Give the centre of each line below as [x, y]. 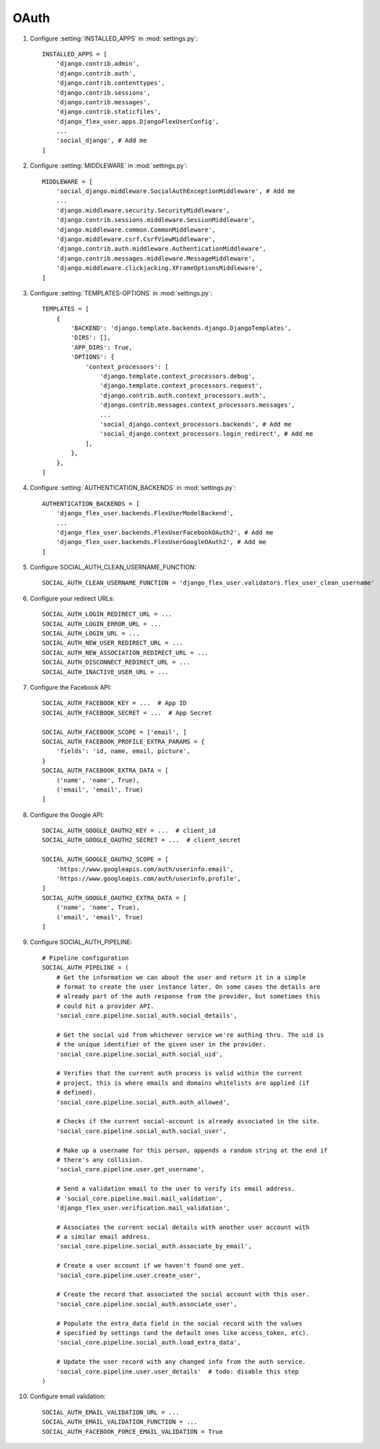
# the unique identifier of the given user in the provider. [161, 1045]
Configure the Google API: [67, 815]
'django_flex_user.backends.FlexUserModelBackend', [145, 513]
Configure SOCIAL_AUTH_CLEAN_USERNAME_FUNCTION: [113, 568]
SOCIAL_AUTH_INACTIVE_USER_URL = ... [106, 672]
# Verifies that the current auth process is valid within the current [179, 1073]
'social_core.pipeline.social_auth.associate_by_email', [154, 1246]
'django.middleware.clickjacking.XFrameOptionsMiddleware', [159, 268]
